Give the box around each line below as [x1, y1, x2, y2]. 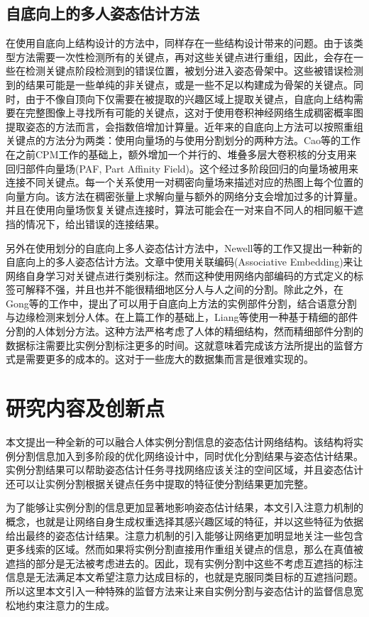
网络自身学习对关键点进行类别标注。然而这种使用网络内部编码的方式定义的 [6, 268, 353, 283]
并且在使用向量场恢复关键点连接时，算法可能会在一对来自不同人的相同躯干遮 [6, 202, 363, 217]
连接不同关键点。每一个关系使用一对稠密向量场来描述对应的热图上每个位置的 [6, 175, 363, 190]
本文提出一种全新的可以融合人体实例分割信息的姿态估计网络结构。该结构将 [6, 434, 353, 449]
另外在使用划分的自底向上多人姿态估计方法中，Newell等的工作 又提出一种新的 [6, 240, 363, 255]
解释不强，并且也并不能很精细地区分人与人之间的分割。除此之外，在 [25, 282, 343, 297]
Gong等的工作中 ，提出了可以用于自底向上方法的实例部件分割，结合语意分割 [6, 295, 357, 310]
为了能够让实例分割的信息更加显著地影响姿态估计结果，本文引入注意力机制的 [6, 500, 363, 515]
